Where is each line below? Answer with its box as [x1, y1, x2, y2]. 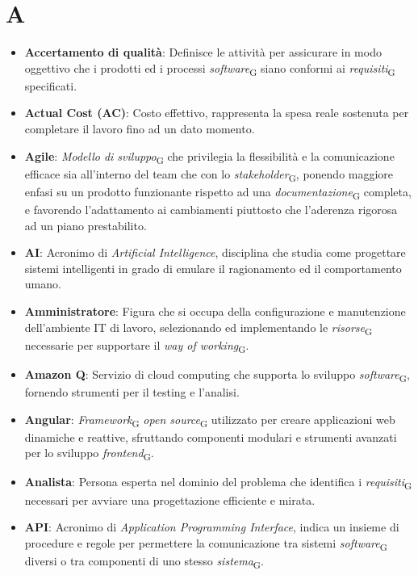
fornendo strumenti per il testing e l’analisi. [24, 383, 240, 400]
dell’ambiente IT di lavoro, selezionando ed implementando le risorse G [24, 318, 373, 338]
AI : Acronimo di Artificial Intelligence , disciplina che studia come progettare [24, 244, 406, 261]
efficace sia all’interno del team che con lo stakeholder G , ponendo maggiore [24, 165, 394, 184]
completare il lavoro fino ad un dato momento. [24, 120, 255, 137]
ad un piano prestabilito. [24, 216, 147, 233]
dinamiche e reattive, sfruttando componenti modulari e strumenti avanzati [24, 428, 397, 445]
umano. [24, 275, 61, 292]
